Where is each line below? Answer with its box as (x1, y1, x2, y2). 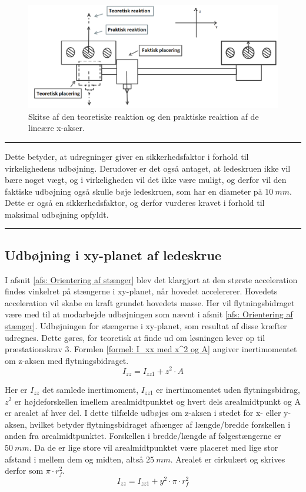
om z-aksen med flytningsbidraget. (5, 354, 129, 366)
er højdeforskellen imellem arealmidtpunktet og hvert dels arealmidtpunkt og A (14, 395, 301, 407)
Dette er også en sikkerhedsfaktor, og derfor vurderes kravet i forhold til (5, 196, 265, 209)
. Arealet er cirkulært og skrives (170, 452, 285, 465)
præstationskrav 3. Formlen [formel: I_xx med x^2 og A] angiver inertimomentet (5, 343, 297, 355)
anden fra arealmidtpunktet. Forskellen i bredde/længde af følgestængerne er (5, 429, 281, 442)
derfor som (5, 464, 44, 477)
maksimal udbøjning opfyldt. (5, 208, 109, 220)
